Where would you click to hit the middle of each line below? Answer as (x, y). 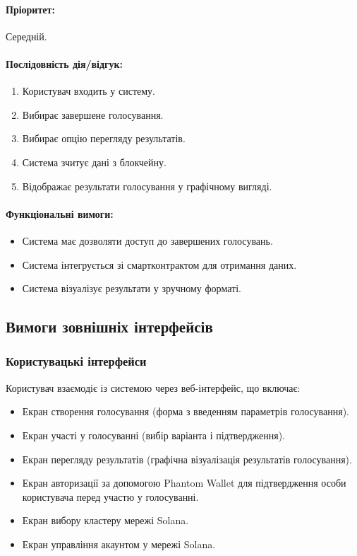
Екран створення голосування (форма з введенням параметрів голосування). (186, 411)
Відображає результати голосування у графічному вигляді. (147, 186)
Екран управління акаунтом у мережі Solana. (119, 544)
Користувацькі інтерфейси (76, 361)
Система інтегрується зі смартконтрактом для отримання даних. (159, 264)
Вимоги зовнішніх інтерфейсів (109, 326)
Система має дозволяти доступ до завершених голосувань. (147, 240)
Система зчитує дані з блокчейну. (94, 162)
